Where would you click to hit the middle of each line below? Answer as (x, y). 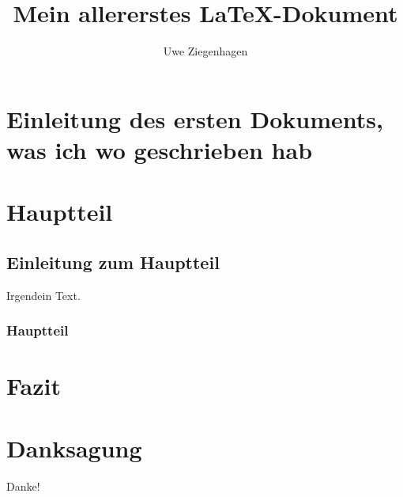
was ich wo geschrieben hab (160, 149)
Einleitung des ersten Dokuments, (195, 118)
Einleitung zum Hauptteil (113, 262)
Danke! (23, 486)
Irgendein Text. (43, 295)
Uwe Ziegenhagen (205, 51)
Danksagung (74, 448)
